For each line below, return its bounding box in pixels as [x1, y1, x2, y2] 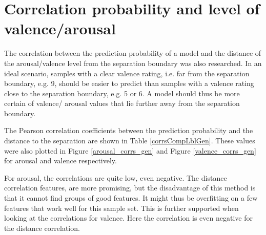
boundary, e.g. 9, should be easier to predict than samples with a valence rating [4, 78, 254, 89]
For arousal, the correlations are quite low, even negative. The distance [4, 172, 227, 183]
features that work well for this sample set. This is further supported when [4, 202, 239, 213]
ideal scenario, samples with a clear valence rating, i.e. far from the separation [4, 68, 250, 78]
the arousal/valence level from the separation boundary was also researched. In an [4, 57, 262, 68]
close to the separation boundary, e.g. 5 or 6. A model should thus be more [4, 88, 240, 98]
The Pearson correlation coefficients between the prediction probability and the [4, 125, 253, 136]
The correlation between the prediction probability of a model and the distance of [4, 48, 261, 58]
